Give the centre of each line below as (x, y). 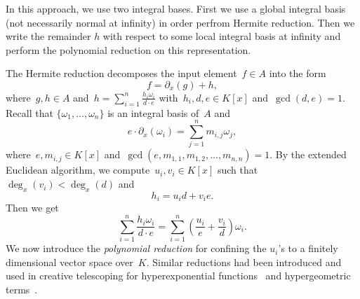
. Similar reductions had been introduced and (244, 262)
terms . (22, 289)
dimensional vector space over (69, 262)
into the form (298, 73)
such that (238, 170)
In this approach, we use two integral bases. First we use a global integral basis (176, 8)
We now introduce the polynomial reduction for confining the (136, 248)
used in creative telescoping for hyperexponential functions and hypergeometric (178, 276)
